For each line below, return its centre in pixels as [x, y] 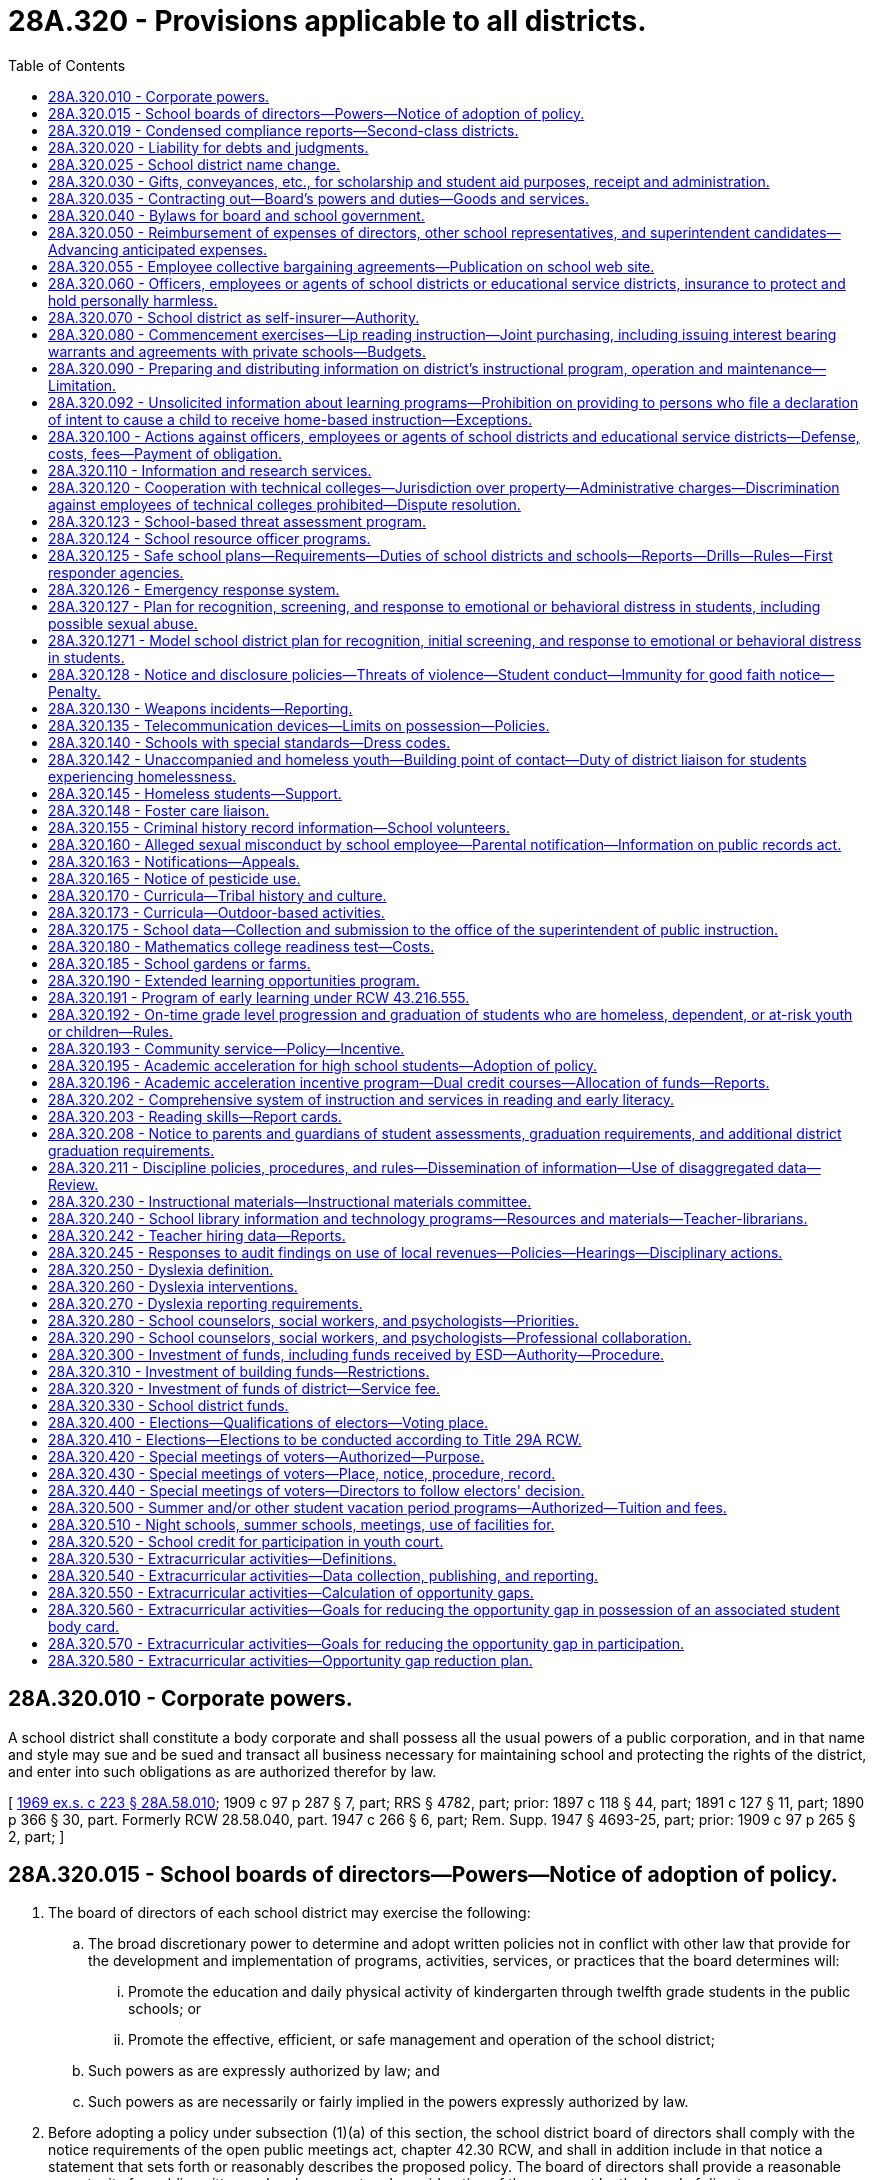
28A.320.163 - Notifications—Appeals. [174, 861]
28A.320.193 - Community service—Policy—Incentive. [226, 1048]
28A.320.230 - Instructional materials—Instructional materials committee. [290, 1201]
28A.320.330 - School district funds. [168, 1405]
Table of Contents [67, 65]
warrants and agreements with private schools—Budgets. [237, 351]
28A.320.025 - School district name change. [194, 164]
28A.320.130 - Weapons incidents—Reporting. [200, 708]
